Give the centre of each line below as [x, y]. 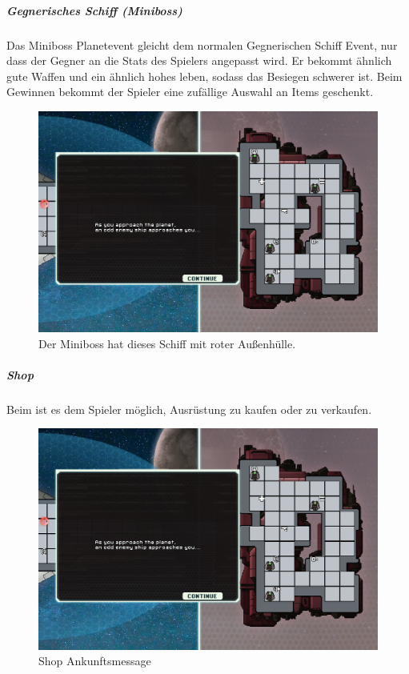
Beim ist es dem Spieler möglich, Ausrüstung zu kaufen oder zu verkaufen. [189, 409]
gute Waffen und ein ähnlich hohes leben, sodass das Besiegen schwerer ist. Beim [204, 76]
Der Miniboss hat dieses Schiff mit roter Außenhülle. [167, 343]
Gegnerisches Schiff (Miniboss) [94, 10]
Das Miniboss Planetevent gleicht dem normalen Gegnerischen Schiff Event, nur [202, 44]
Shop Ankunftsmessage [95, 661]
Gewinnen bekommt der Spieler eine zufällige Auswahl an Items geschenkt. [190, 92]
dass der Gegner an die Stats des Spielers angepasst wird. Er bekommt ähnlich [199, 60]
